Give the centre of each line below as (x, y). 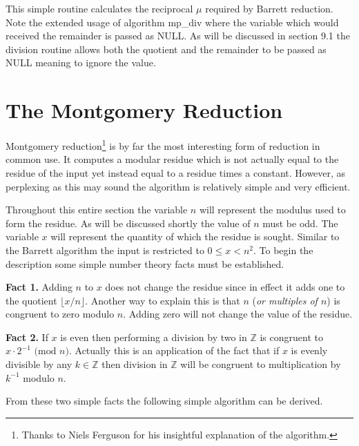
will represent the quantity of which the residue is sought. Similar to (195, 236)
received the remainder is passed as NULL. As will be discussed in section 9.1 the (178, 36)
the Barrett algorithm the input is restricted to (105, 250)
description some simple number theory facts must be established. (145, 263)
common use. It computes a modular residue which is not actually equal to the (172, 159)
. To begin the (283, 250)
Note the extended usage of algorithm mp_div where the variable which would (172, 22)
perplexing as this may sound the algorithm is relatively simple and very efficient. (178, 186)
